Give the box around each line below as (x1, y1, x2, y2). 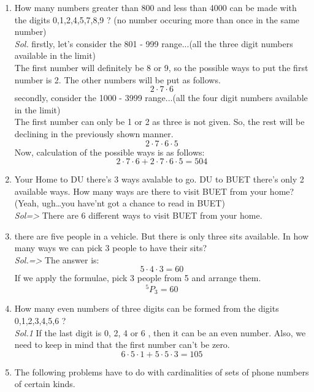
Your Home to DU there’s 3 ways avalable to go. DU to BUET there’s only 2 (14, 173, 304, 186)
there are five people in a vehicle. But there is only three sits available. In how (14, 229, 309, 242)
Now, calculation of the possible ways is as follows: (14, 145, 205, 158)
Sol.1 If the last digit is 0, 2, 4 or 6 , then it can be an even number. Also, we (14, 326, 306, 339)
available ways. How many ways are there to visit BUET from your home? (14, 184, 294, 197)
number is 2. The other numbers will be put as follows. (14, 73, 221, 86)
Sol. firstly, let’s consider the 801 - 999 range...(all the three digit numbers (14, 37, 293, 50)
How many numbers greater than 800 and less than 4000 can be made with (14, 1, 297, 13)
